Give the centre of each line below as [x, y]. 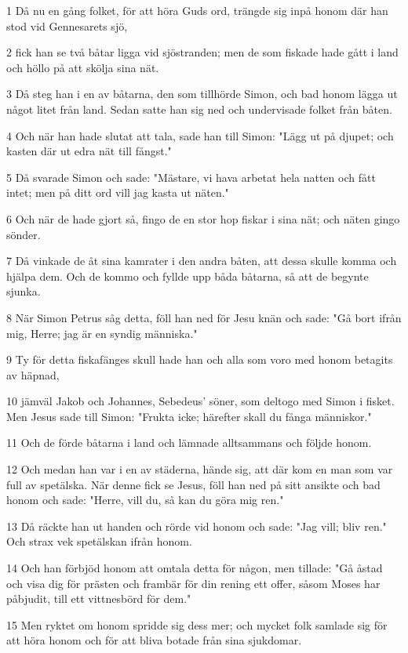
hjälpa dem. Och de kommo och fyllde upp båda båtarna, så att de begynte [188, 276]
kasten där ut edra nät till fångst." [89, 151]
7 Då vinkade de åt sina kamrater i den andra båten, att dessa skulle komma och [202, 261]
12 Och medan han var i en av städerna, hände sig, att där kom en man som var [200, 469]
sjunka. [24, 291]
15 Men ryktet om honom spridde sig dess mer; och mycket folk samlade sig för [197, 624]
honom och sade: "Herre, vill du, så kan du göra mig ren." [145, 500]
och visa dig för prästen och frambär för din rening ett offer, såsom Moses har [193, 583]
